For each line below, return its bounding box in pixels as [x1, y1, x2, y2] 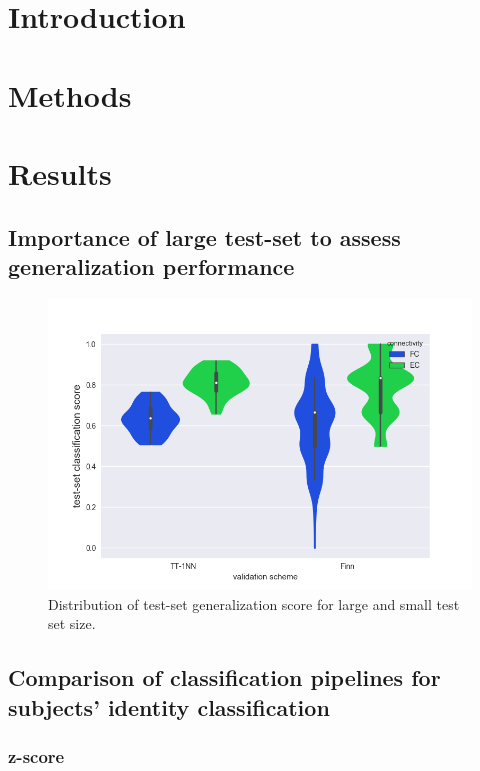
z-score [8, 744, 65, 769]
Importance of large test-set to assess [8, 221, 401, 252]
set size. [48, 613, 96, 634]
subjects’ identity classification [8, 691, 330, 722]
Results [8, 152, 112, 193]
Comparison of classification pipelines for [8, 662, 441, 693]
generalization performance [8, 250, 295, 281]
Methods [8, 74, 132, 115]
